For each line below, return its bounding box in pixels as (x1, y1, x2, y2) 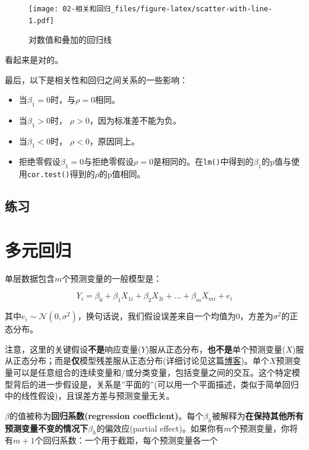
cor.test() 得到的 (27, 168, 95, 180)
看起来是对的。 (5, 53, 63, 65)
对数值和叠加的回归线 (29, 33, 112, 46)
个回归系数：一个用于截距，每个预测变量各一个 (34, 434, 218, 446)
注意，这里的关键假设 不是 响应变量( (5, 342, 141, 355)
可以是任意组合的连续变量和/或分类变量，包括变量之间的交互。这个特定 (12, 366, 292, 379)
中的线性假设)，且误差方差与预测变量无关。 (5, 389, 175, 402)
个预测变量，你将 (231, 421, 298, 434)
